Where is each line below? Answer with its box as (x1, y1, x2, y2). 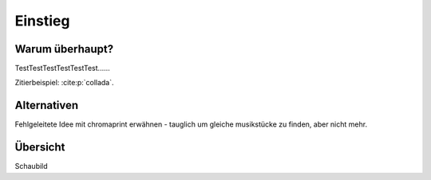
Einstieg (14, 12, 70, 29)
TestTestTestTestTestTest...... (14, 64, 111, 73)
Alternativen (14, 99, 79, 112)
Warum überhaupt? (14, 42, 114, 56)
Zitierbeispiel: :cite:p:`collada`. (14, 78, 115, 88)
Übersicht (14, 140, 65, 155)
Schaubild (14, 162, 48, 171)
